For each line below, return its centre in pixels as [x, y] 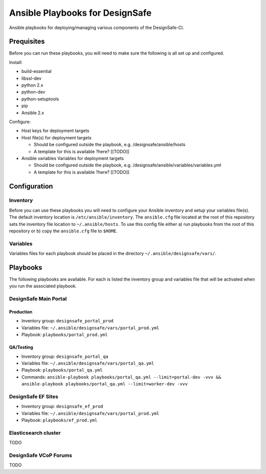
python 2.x [33, 85]
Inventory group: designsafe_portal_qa [65, 356]
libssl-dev [32, 78]
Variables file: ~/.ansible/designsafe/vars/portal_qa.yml [88, 363]
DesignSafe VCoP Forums [41, 455]
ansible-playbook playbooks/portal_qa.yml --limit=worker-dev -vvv [105, 384]
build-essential [36, 71]
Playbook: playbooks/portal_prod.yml [65, 335]
